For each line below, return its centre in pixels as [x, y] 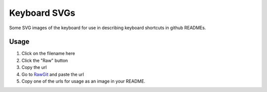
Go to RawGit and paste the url [53, 74]
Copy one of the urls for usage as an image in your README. [83, 81]
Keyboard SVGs [42, 13]
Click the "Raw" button [45, 60]
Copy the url [34, 67]
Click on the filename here [48, 53]
